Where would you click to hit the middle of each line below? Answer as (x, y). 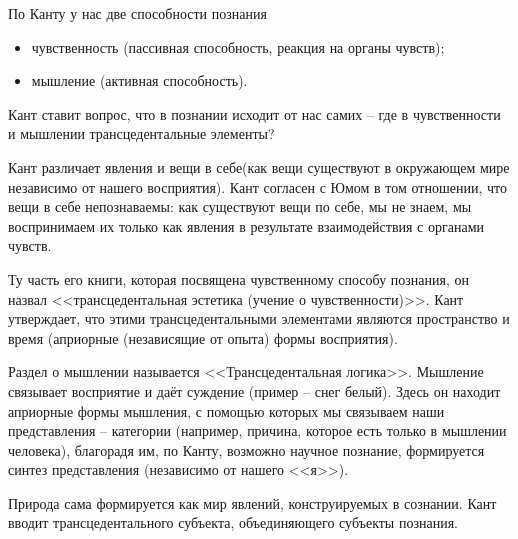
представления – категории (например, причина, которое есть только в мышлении (257, 430)
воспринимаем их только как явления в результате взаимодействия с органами (246, 225)
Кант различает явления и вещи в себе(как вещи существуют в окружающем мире (259, 166)
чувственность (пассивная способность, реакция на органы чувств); (238, 46)
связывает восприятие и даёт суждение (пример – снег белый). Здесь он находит (254, 390)
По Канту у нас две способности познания (137, 13)
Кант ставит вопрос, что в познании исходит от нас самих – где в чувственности (254, 113)
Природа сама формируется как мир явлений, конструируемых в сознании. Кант (252, 502)
